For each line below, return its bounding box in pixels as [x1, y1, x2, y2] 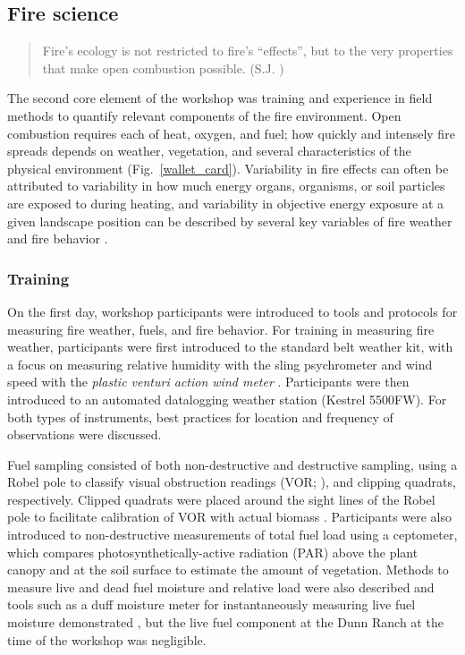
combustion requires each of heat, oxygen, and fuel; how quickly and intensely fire [7, 123, 455, 142]
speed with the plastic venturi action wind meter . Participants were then [7, 372, 410, 391]
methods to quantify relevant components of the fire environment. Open [7, 106, 402, 124]
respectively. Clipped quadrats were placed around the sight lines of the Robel [7, 489, 435, 508]
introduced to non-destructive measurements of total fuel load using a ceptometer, [7, 525, 458, 544]
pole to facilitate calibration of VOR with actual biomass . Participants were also [7, 507, 452, 526]
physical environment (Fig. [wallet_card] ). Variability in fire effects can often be [7, 158, 449, 177]
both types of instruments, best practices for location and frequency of [7, 407, 393, 426]
